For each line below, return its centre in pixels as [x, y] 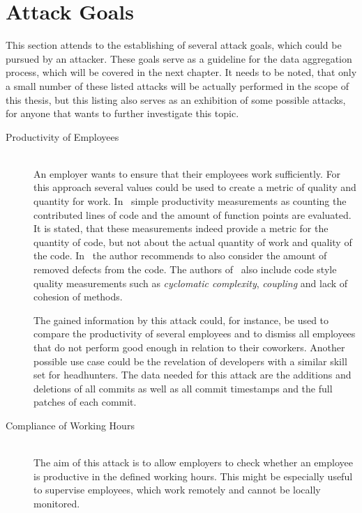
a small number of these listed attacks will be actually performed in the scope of [178, 85]
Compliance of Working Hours [70, 425]
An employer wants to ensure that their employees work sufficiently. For [187, 173]
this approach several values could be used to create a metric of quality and [195, 187]
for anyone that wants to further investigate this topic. [122, 113]
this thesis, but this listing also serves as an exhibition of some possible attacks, [176, 99]
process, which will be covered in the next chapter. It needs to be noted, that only [181, 72]
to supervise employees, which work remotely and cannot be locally [177, 490]
